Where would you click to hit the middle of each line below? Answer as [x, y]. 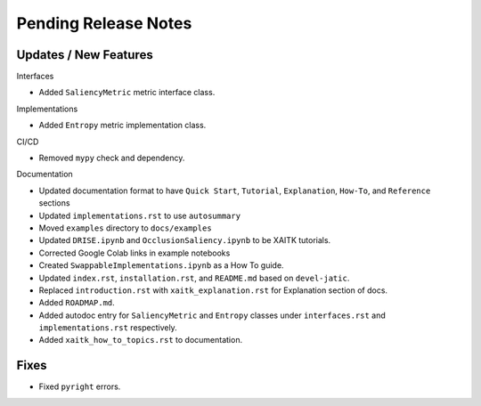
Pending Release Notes [104, 23]
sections [54, 203]
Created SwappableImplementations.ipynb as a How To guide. [161, 265]
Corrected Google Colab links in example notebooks [135, 253]
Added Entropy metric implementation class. [122, 126]
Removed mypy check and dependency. [112, 158]
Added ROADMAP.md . [77, 303]
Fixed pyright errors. [80, 386]
